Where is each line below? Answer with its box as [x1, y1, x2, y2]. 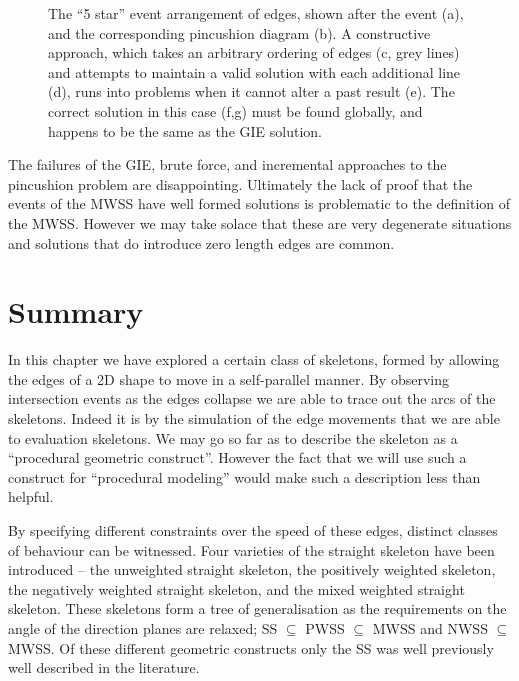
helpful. [8, 486, 54, 507]
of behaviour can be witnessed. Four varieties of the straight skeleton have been [8, 539, 495, 560]
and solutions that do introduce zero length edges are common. [8, 232, 395, 253]
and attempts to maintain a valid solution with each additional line [48, 61, 461, 82]
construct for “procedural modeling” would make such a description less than [8, 466, 481, 487]
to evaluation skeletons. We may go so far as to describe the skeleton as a [8, 427, 458, 448]
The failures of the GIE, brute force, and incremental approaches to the [8, 154, 447, 175]
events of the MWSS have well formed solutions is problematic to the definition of [8, 193, 511, 214]
